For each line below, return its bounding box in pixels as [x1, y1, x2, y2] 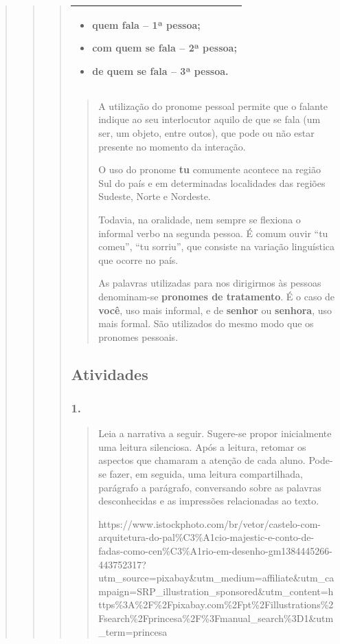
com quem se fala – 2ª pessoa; [92, 41, 237, 55]
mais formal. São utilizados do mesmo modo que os [98, 316, 314, 331]
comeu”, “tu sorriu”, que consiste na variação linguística [98, 239, 335, 254]
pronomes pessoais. [98, 329, 179, 344]
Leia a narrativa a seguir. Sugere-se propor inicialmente [98, 426, 332, 441]
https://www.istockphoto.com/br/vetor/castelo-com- [98, 516, 321, 531]
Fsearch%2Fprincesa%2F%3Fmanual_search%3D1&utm [98, 611, 334, 625]
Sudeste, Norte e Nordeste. [98, 189, 211, 203]
